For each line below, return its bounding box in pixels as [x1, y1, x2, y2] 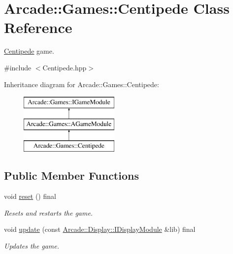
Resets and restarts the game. [4, 207, 93, 218]
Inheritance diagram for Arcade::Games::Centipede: [4, 79, 159, 89]
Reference [4, 17, 72, 37]
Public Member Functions [4, 168, 139, 183]
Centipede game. [4, 46, 54, 56]
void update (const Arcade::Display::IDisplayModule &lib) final [4, 224, 196, 234]
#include [4, 62, 32, 72]
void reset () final [4, 191, 56, 201]
